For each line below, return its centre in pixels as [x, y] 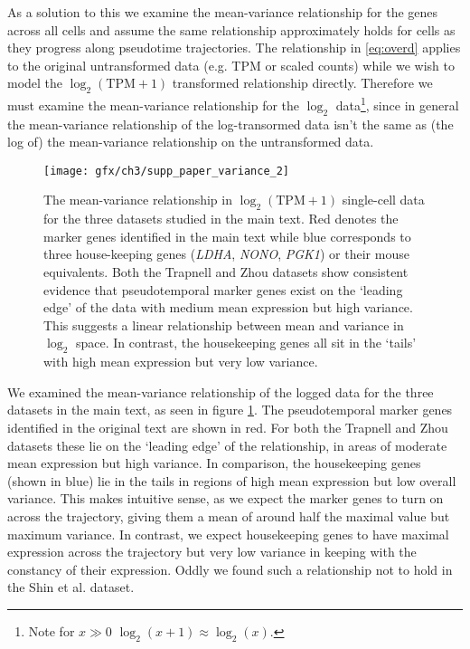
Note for [52, 630]
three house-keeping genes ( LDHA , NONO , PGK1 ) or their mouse [226, 254]
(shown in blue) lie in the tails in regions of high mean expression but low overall [232, 480]
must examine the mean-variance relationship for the [154, 105]
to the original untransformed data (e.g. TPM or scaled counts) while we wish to [231, 65]
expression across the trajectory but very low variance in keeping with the [212, 552]
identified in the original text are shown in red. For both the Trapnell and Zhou [228, 427]
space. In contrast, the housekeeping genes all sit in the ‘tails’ [246, 343]
